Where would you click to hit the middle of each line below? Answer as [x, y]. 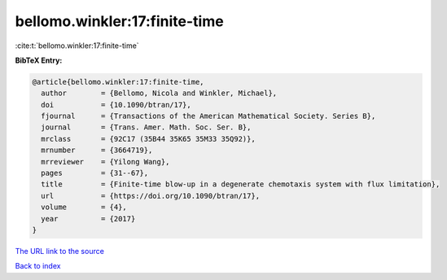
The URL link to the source [60, 251]
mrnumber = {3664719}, [97, 150]
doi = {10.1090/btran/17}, [116, 105]
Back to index [38, 266]
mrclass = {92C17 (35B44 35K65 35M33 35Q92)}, [148, 139]
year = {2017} [88, 219]
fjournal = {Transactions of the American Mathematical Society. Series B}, [208, 116]
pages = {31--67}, [95, 173]
